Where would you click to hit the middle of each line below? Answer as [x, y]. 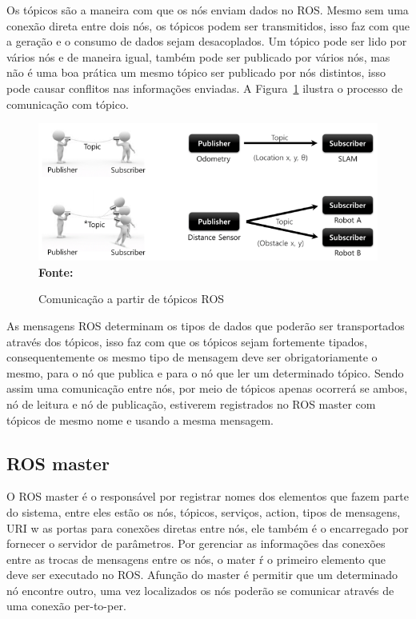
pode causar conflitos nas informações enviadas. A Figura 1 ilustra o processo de [205, 88]
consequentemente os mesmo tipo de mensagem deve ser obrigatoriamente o [192, 357]
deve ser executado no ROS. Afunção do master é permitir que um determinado [202, 575]
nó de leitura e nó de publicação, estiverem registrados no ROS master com [191, 403]
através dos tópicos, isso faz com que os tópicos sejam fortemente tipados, [187, 341]
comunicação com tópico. [68, 104]
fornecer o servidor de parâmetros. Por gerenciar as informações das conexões [196, 543]
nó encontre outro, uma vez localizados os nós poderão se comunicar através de [200, 590]
